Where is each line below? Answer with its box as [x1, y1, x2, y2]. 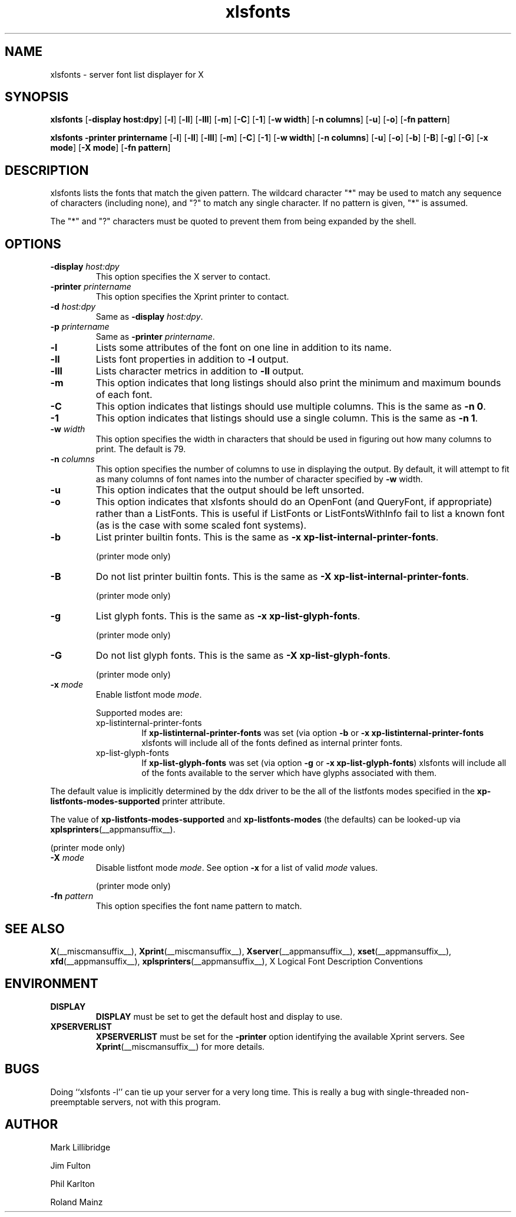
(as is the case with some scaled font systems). [95, 519, 307, 532]
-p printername [50, 321, 110, 332]
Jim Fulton [50, 1160, 91, 1170]
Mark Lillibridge [50, 1142, 111, 1152]
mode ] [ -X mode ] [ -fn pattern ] [50, 142, 171, 153]
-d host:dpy [50, 301, 96, 312]
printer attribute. [162, 796, 226, 807]
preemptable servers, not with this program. [50, 1096, 221, 1107]
